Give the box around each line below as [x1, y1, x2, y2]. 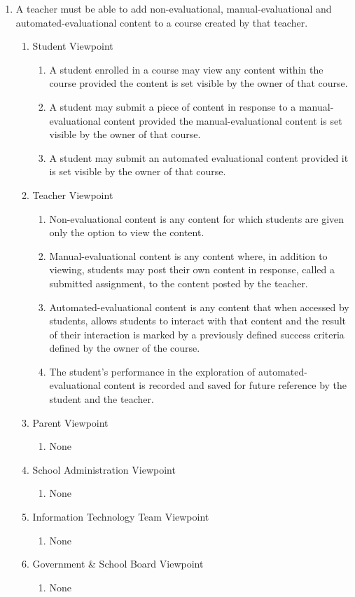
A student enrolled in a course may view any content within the [49, 62, 323, 76]
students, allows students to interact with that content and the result [49, 313, 347, 328]
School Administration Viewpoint [32, 462, 176, 476]
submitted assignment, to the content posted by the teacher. [49, 275, 308, 290]
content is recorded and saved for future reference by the [104, 378, 347, 392]
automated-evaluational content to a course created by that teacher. [15, 15, 308, 29]
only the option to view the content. [49, 225, 204, 240]
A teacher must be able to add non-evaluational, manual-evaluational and [15, 1, 332, 15]
